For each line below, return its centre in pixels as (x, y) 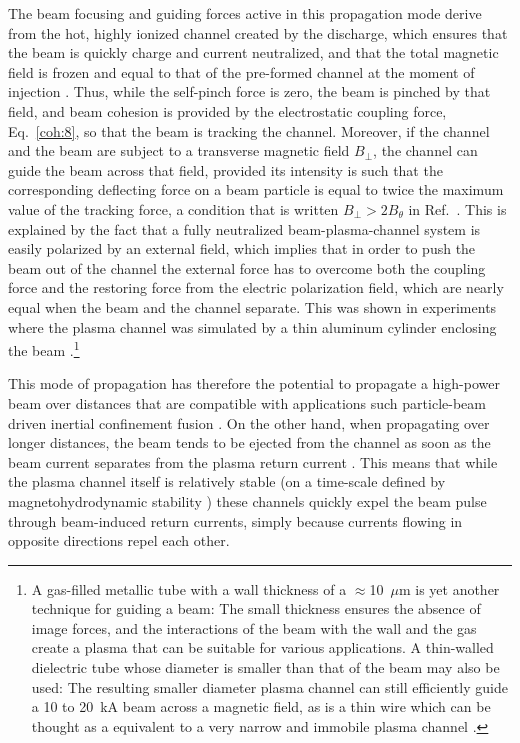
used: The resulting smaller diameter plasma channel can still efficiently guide (269, 686)
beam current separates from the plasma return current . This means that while (253, 461)
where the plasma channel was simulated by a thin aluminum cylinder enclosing (252, 326)
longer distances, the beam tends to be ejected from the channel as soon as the (249, 442)
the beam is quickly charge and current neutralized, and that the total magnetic (253, 52)
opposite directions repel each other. (119, 540)
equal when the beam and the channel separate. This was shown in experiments (252, 306)
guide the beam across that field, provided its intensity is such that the (225, 169)
